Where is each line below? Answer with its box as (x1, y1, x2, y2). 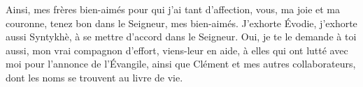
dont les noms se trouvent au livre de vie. (6, 70, 183, 84)
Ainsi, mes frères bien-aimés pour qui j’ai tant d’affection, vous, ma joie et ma (6, 2, 341, 16)
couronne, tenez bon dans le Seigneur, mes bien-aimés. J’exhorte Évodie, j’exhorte (6, 15, 357, 30)
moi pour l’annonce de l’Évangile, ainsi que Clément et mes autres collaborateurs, (6, 56, 356, 71)
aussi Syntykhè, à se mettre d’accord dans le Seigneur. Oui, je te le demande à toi (6, 29, 357, 44)
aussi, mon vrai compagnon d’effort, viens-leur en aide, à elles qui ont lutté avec (6, 42, 348, 57)
